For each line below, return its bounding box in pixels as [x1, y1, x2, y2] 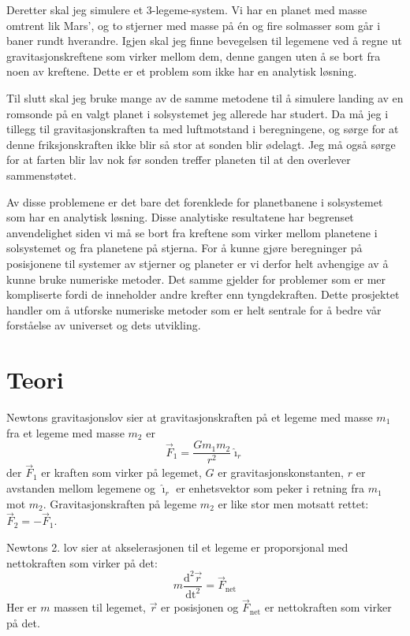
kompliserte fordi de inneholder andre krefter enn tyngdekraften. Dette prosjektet [6, 286, 400, 303]
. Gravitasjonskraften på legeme [43, 495, 197, 511]
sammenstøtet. [6, 166, 76, 183]
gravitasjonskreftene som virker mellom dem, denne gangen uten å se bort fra [6, 47, 381, 64]
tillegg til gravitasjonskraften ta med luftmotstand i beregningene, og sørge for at [6, 121, 399, 137]
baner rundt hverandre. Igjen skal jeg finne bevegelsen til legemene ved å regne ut [6, 32, 402, 49]
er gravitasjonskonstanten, [218, 464, 345, 481]
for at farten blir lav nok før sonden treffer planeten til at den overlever [6, 151, 351, 168]
